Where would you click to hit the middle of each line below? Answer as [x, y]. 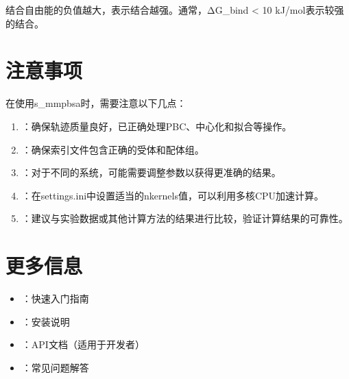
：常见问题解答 [55, 367]
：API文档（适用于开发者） [83, 344]
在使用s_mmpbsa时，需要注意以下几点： [96, 103]
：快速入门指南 [55, 298]
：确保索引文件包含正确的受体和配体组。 [113, 149]
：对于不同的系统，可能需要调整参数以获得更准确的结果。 [151, 172]
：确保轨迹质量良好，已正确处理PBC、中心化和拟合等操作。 [157, 126]
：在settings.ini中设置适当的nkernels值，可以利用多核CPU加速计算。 [173, 195]
